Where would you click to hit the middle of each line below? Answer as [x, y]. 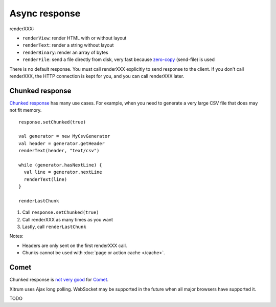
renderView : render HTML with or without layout [74, 38]
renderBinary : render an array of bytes [65, 52]
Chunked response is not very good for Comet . [59, 280]
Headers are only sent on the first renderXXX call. [75, 245]
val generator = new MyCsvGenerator [64, 136]
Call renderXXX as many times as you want [68, 219]
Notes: [16, 236]
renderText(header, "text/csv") [59, 151]
